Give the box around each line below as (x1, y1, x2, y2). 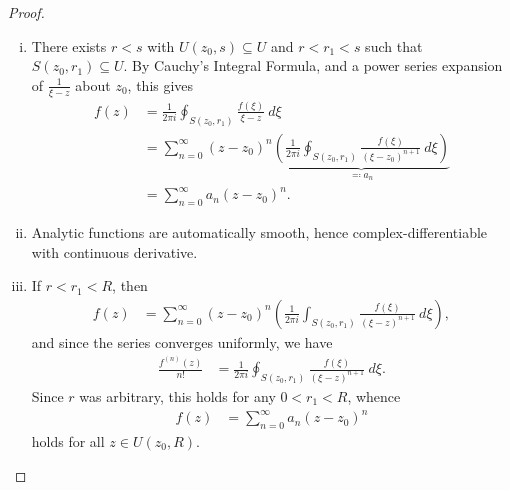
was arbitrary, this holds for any (79, 386, 276, 407)
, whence (347, 386, 401, 407)
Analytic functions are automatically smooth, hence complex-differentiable (31, 222, 488, 243)
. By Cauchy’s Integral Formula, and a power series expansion (123, 55, 503, 76)
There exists (31, 35, 107, 56)
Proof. (8, 2, 45, 22)
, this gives (127, 74, 194, 95)
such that (365, 35, 423, 56)
